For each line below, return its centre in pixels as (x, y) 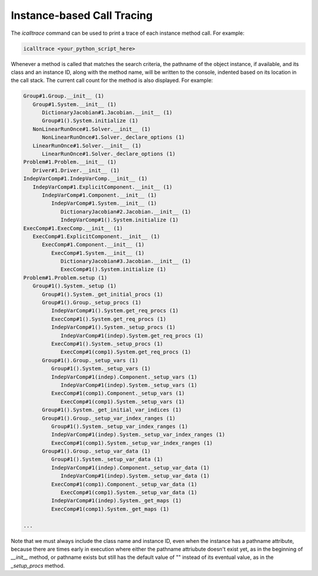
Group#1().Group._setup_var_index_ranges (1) (109, 418)
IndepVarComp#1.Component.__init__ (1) (100, 195)
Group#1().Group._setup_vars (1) (90, 360)
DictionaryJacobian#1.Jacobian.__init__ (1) (107, 113)
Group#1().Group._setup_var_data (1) (97, 451)
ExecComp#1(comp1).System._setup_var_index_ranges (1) (132, 443)
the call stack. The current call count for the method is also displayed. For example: (112, 80)
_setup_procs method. (38, 565)
